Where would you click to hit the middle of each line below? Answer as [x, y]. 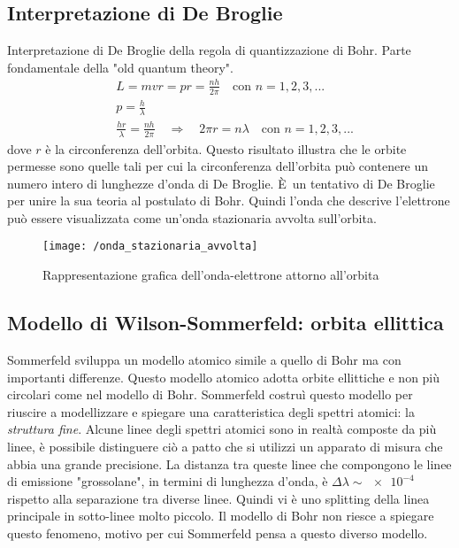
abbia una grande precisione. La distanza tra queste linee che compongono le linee [229, 463]
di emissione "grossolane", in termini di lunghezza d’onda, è [168, 481]
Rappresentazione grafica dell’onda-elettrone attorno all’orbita [211, 275]
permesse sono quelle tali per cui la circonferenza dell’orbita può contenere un [218, 166]
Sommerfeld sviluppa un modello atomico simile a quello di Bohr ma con [204, 359]
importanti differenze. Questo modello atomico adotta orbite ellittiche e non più [224, 377]
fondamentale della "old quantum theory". [120, 67]
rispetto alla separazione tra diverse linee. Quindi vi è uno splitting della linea [218, 498]
